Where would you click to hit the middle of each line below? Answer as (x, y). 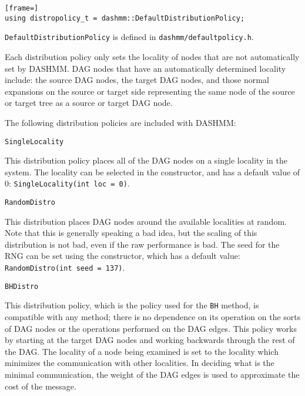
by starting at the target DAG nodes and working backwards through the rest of (150, 340)
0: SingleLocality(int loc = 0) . (67, 183)
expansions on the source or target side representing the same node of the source (150, 91)
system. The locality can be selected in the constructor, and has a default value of (152, 172)
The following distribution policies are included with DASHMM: (120, 122)
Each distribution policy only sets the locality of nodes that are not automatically (152, 56)
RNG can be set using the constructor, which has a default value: (123, 256)
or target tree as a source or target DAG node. (89, 103)
